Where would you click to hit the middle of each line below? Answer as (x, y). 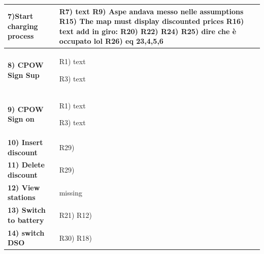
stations (22, 197)
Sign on (21, 119)
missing (71, 192)
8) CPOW (26, 65)
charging (23, 26)
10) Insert (25, 142)
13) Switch (27, 210)
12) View (24, 187)
